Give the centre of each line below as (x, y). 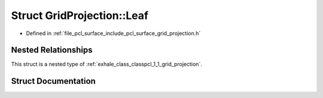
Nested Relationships (52, 50)
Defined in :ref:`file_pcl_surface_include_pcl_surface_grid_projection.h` (113, 33)
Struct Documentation (53, 81)
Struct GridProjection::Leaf (80, 15)
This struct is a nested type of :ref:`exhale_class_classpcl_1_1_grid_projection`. (107, 64)
